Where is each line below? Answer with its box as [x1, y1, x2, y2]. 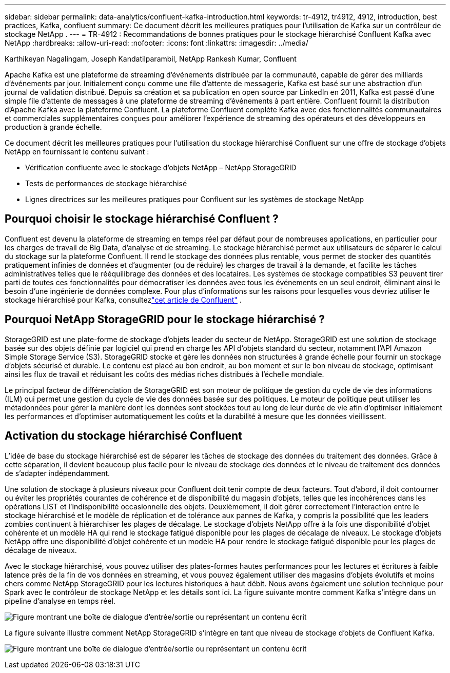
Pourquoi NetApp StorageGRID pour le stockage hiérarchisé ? [5, 313, 325, 326]
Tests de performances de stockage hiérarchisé [25, 179, 187, 188]
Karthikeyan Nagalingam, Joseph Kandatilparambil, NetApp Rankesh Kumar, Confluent [5, 54, 297, 63]
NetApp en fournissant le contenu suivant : [5, 147, 149, 156]
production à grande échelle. [5, 123, 102, 131]
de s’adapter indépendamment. [5, 468, 110, 478]
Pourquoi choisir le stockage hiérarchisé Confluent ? [5, 212, 279, 226]
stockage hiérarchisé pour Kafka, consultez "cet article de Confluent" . [5, 295, 242, 304]
